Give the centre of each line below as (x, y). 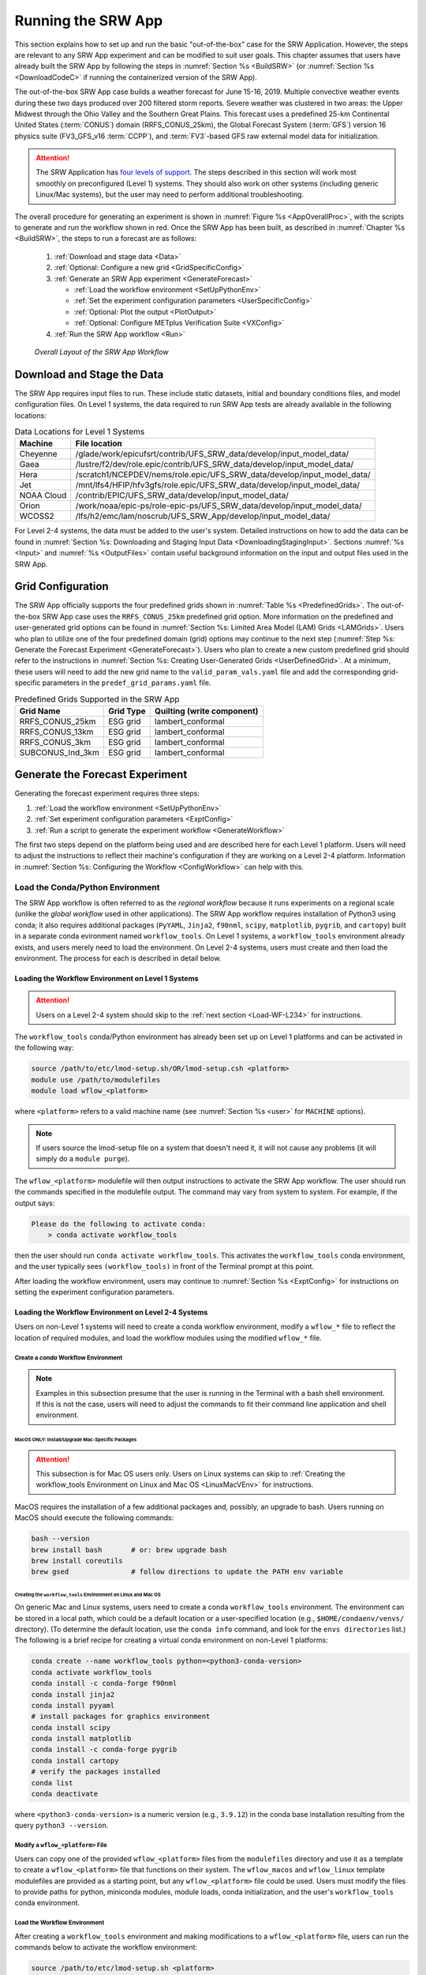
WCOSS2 (37, 516)
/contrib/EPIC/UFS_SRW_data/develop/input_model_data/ (182, 495)
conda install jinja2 (73, 1694)
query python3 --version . (62, 1826)
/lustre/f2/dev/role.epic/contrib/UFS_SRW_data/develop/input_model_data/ (215, 465)
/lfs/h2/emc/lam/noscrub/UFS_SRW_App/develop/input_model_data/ (203, 516)
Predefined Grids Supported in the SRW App (97, 699)
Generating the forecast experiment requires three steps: (107, 793)
